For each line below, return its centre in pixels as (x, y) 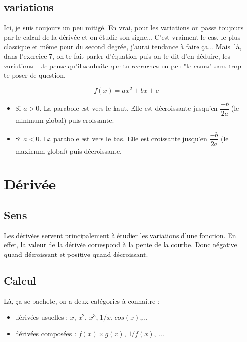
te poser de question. (35, 75)
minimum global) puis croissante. (65, 120)
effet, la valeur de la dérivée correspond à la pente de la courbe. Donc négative (121, 245)
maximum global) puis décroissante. (69, 150)
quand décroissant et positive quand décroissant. (76, 254)
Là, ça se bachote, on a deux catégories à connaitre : (82, 300)
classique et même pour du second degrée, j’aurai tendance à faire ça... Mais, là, (123, 46)
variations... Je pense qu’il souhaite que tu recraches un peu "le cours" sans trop (123, 65)
